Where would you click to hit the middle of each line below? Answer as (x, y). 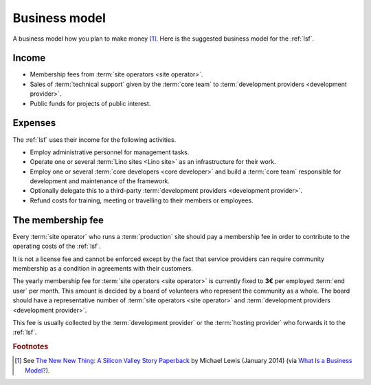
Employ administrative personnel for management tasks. (110, 152)
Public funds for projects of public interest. (90, 103)
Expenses (34, 123)
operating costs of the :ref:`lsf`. (57, 246)
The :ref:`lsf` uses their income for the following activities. (94, 139)
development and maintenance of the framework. (100, 181)
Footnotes (31, 346)
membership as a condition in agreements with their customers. (103, 268)
